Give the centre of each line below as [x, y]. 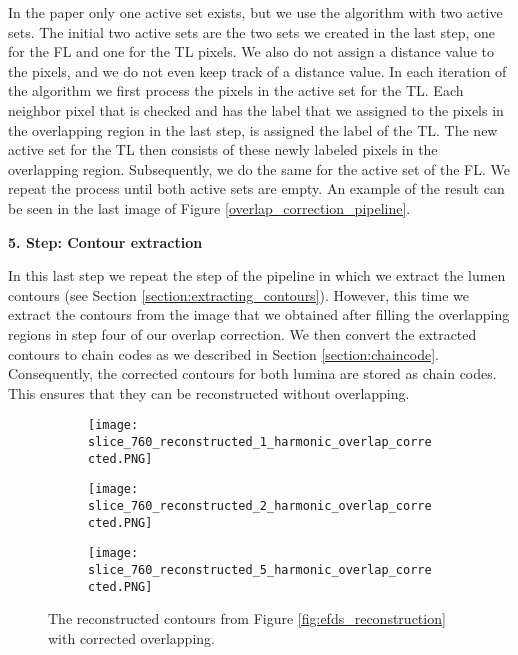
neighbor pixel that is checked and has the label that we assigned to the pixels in [256, 109]
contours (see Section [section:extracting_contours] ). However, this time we [238, 294]
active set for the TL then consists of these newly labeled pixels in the [223, 149]
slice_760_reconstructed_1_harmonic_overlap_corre [260, 441]
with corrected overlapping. [131, 637]
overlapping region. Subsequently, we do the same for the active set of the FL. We [259, 168]
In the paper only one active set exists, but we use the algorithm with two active [255, 12]
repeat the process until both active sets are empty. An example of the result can [256, 188]
